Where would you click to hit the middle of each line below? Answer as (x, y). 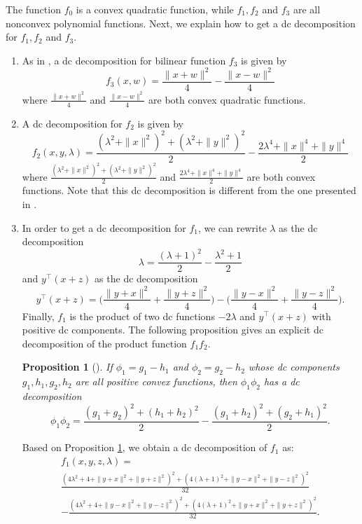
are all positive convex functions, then (156, 381)
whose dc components (294, 367)
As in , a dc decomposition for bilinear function (124, 60)
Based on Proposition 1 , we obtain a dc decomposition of (145, 447)
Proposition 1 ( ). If (67, 367)
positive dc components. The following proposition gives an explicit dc (173, 330)
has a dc (281, 381)
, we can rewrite (232, 227)
